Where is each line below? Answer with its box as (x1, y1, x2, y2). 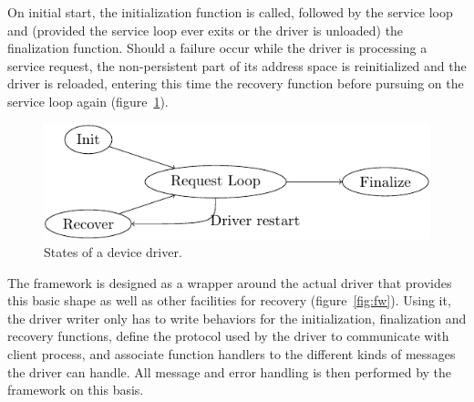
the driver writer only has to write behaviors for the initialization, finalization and (7, 308, 467, 327)
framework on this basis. (7, 380, 144, 399)
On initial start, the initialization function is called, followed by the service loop (7, 3, 453, 21)
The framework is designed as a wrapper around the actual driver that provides (7, 273, 452, 292)
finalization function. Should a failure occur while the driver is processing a (7, 38, 428, 57)
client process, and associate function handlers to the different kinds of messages (7, 345, 456, 363)
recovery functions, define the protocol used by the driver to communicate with (7, 326, 449, 345)
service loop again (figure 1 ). (7, 91, 169, 110)
